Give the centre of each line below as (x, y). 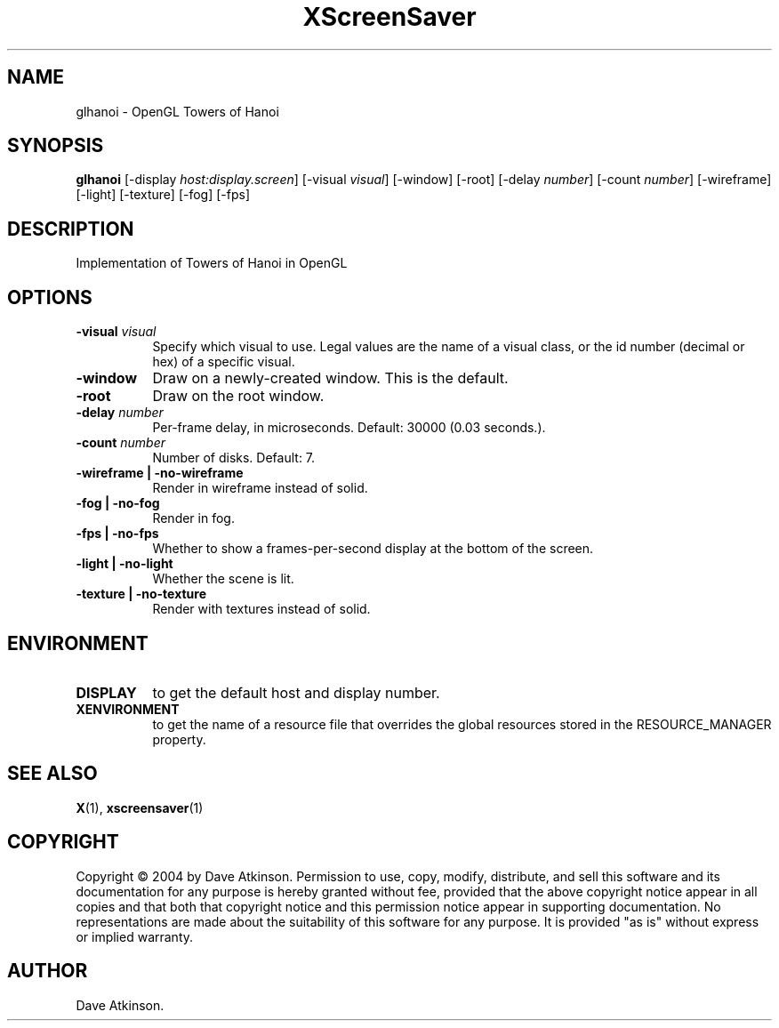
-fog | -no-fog (118, 503)
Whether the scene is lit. (223, 579)
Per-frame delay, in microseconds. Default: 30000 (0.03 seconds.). (349, 428)
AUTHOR (48, 971)
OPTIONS (50, 297)
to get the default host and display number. (296, 692)
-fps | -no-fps (117, 534)
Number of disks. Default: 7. (234, 458)
